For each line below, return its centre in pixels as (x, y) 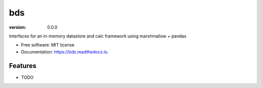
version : (17, 27)
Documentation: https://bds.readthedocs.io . (65, 52)
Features (23, 66)
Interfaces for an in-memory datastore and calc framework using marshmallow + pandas (98, 36)
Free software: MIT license (48, 45)
